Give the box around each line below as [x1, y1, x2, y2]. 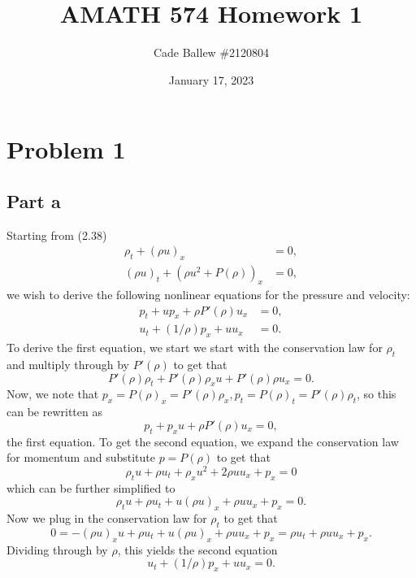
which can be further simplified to [6, 479, 175, 496]
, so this [357, 385, 396, 402]
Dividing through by [6, 541, 108, 558]
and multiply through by [6, 356, 129, 372]
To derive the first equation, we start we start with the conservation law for [6, 339, 383, 356]
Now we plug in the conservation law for [6, 510, 207, 527]
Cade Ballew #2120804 [153, 44, 270, 61]
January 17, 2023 [168, 71, 254, 88]
